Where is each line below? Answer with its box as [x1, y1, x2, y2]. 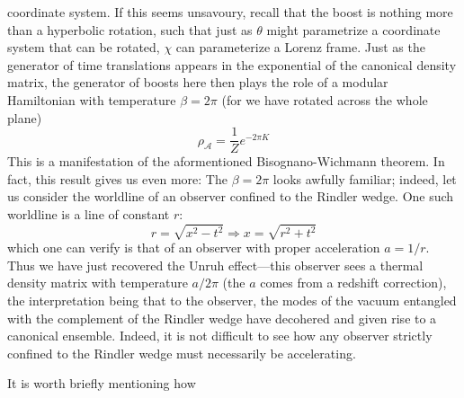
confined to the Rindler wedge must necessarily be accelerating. [7, 343, 356, 362]
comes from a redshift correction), [260, 273, 447, 292]
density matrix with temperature [7, 273, 188, 292]
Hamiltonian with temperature [7, 90, 176, 109]
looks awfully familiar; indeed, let [272, 169, 457, 188]
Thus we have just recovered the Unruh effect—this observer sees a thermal [7, 255, 424, 274]
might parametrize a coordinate [266, 20, 441, 39]
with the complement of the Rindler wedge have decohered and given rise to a [7, 308, 437, 327]
